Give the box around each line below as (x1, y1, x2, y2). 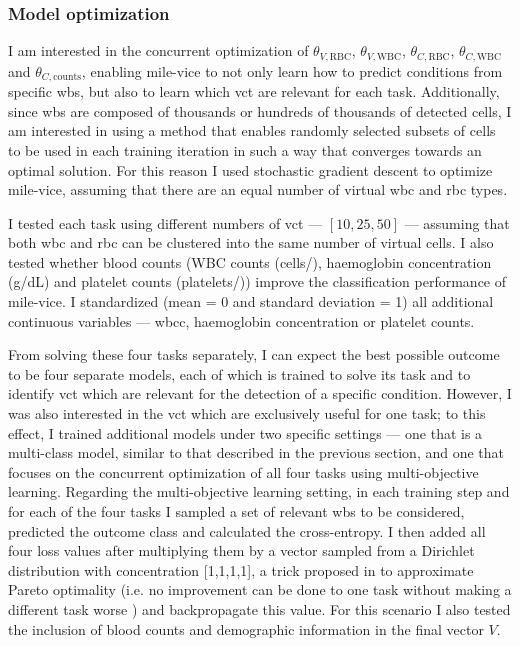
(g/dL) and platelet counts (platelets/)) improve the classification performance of (8, 271, 507, 292)
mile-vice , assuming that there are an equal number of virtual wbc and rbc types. (8, 179, 508, 200)
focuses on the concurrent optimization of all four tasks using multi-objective (8, 461, 479, 482)
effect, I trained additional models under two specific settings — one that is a (8, 422, 483, 443)
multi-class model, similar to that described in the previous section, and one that (8, 442, 505, 463)
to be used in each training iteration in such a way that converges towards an (8, 139, 482, 160)
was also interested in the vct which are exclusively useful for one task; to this (8, 403, 486, 424)
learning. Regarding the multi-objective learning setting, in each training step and (8, 481, 510, 502)
